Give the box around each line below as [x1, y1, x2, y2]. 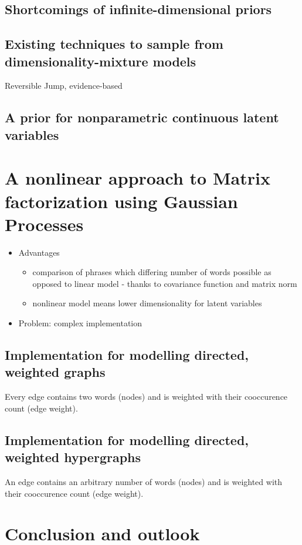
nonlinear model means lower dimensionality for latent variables [32, 297, 262, 309]
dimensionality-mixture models [5, 52, 196, 70]
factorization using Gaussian [5, 189, 238, 213]
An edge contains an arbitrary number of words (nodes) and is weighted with [5, 475, 283, 487]
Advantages [18, 246, 60, 258]
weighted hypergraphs [5, 448, 141, 466]
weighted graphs [5, 363, 106, 381]
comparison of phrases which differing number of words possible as [32, 266, 272, 278]
